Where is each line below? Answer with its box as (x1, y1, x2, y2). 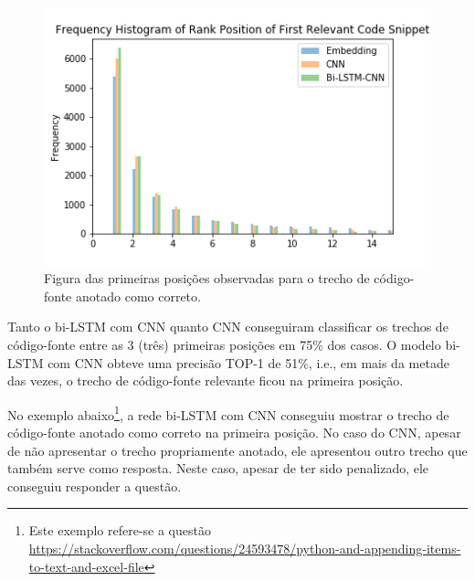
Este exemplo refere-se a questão (28, 521, 211, 540)
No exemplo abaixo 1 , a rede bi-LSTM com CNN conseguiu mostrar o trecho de (7, 402, 449, 424)
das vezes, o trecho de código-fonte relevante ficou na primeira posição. (7, 371, 404, 390)
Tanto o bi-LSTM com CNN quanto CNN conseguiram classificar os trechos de (7, 317, 449, 336)
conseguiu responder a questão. (7, 476, 182, 495)
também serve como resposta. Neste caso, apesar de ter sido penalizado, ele (7, 459, 429, 478)
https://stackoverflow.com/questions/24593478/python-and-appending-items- (28, 539, 461, 558)
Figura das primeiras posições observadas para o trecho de (44, 269, 370, 288)
